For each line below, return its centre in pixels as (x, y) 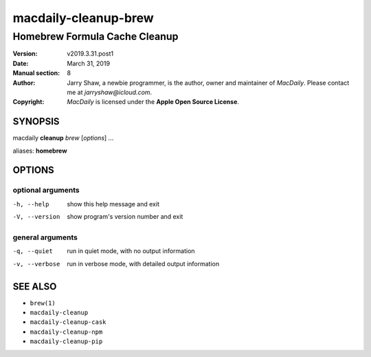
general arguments (45, 237)
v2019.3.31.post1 (90, 54)
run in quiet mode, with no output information (131, 251)
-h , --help (31, 204)
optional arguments (46, 191)
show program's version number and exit (125, 217)
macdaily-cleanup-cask (68, 322)
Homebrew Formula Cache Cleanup (95, 36)
